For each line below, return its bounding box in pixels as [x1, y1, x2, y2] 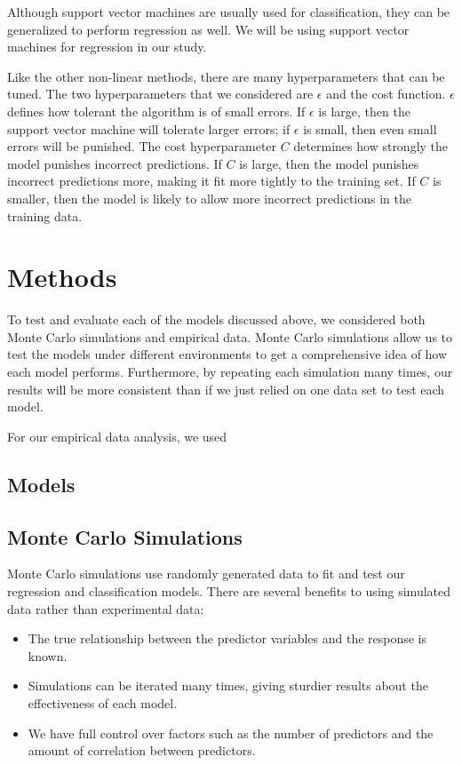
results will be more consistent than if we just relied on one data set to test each [7, 379, 445, 398]
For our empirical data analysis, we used [7, 426, 227, 445]
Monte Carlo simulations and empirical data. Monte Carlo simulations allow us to [7, 327, 453, 346]
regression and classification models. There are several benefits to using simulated [7, 581, 451, 600]
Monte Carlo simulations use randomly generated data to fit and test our [7, 564, 405, 583]
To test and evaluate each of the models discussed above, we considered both [7, 310, 426, 329]
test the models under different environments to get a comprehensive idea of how [7, 345, 448, 363]
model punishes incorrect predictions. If [7, 154, 222, 172]
